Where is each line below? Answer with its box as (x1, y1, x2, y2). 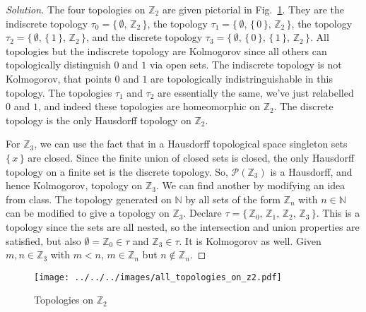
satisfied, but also (6, 233, 81, 248)
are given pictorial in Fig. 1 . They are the (162, 2, 344, 16)
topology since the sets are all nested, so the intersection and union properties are (6, 219, 360, 234)
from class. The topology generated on (6, 191, 172, 206)
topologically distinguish (6, 57, 111, 72)
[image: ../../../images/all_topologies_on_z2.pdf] (34, 272, 282, 282)
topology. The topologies (6, 85, 112, 100)
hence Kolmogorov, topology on (6, 178, 143, 193)
